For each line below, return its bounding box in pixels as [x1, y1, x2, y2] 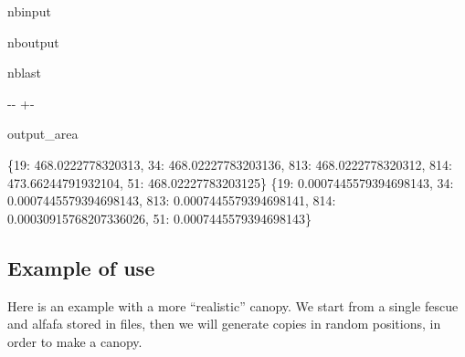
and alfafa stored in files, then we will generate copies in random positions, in [7, 314, 441, 333]
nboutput [7, 32, 59, 51]
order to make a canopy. [7, 331, 143, 351]
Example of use [7, 253, 155, 281]
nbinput [7, 2, 51, 20]
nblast [7, 63, 42, 82]
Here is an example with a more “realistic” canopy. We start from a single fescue [7, 296, 459, 315]
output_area [7, 124, 79, 143]
